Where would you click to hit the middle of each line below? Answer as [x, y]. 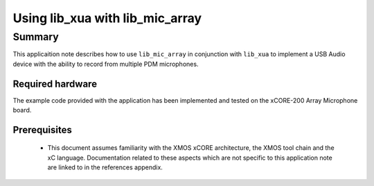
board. [22, 110]
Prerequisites [42, 129]
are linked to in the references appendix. [105, 167]
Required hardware [55, 84]
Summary [36, 37]
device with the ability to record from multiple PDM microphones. [106, 64]
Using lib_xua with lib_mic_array [107, 18]
